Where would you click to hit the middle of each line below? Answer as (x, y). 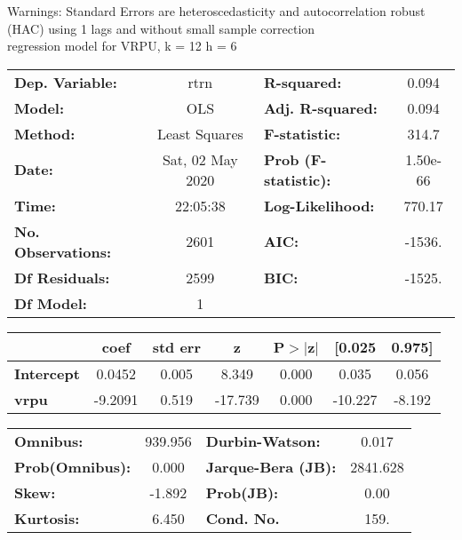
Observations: (63, 251)
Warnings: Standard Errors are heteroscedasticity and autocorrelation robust (216, 11)
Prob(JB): (242, 492)
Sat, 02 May (200, 159)
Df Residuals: (62, 277)
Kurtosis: (47, 518)
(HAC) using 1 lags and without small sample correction (161, 28)
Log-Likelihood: (319, 205)
